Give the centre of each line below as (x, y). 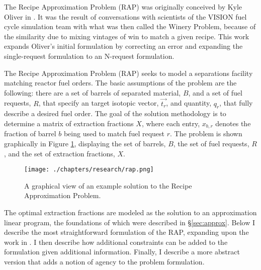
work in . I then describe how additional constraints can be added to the (116, 242)
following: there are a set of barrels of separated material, (93, 92)
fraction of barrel (30, 133)
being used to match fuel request (114, 133)
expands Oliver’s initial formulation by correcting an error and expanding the (123, 46)
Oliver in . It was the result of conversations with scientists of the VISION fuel (125, 16)
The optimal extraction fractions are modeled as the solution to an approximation (130, 212)
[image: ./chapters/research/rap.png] (89, 170)
